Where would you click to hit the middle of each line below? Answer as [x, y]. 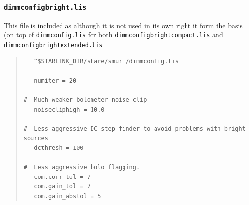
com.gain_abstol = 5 [68, 196]
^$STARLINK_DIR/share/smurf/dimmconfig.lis [106, 61]
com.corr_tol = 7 [62, 177]
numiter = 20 [55, 80]
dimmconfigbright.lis [45, 7]
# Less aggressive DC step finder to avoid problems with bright [134, 129]
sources [36, 138]
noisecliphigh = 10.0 [69, 109]
